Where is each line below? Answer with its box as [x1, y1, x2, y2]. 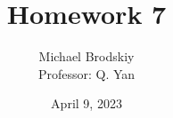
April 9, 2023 [51, 94, 122, 113]
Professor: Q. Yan [37, 64, 136, 83]
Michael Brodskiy [38, 47, 135, 66]
